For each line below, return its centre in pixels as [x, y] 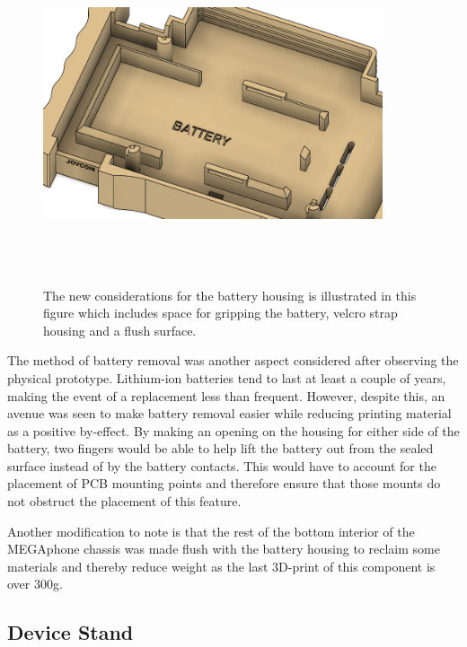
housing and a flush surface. [120, 330]
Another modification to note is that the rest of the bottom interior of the [211, 531]
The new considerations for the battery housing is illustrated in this [230, 295]
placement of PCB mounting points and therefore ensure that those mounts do [224, 483]
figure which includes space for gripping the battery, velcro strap [220, 313]
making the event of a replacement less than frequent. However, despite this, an [226, 395]
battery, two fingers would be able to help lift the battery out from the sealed [220, 448]
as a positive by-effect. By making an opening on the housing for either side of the [233, 430]
